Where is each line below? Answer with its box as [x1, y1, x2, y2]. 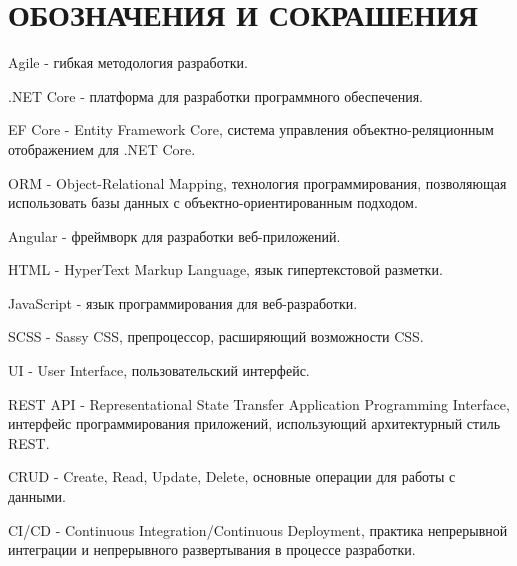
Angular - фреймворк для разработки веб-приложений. [8, 225, 341, 246]
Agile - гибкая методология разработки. [8, 52, 248, 73]
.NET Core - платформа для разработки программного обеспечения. [8, 85, 423, 106]
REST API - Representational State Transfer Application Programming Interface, [8, 393, 510, 414]
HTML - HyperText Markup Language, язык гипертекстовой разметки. [8, 259, 443, 280]
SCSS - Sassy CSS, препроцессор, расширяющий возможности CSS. [8, 326, 424, 347]
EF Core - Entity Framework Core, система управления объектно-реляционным [8, 119, 494, 140]
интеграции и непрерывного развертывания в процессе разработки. [8, 539, 416, 560]
